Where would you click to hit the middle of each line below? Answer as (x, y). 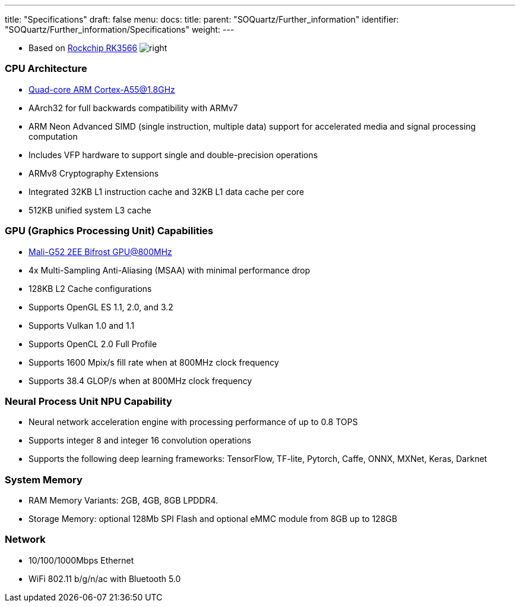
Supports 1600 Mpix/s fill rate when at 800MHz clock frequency (154, 362)
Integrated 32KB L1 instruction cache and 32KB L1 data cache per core (167, 191)
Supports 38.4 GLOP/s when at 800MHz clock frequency (140, 380)
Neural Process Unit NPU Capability (88, 401)
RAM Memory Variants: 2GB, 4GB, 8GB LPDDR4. (123, 500)
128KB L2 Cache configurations (90, 288)
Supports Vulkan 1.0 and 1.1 (82, 325)
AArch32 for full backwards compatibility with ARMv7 (133, 108)
